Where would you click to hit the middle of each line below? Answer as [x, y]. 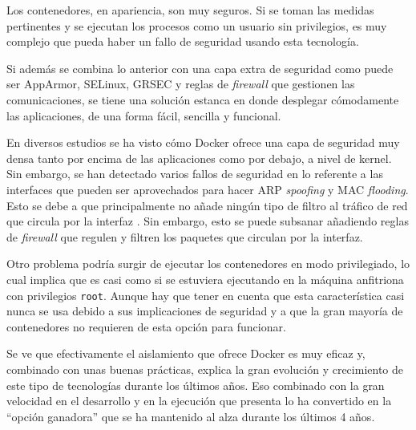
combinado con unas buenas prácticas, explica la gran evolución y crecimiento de [205, 369]
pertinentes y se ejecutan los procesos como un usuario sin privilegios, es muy [197, 25]
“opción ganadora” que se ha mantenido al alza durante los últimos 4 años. [191, 416]
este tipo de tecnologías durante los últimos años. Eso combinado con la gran [196, 385]
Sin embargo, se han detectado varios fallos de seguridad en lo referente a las [195, 174]
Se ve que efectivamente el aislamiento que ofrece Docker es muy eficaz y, [186, 353]
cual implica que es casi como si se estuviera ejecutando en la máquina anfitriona [205, 279]
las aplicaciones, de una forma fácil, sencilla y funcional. [144, 115]
